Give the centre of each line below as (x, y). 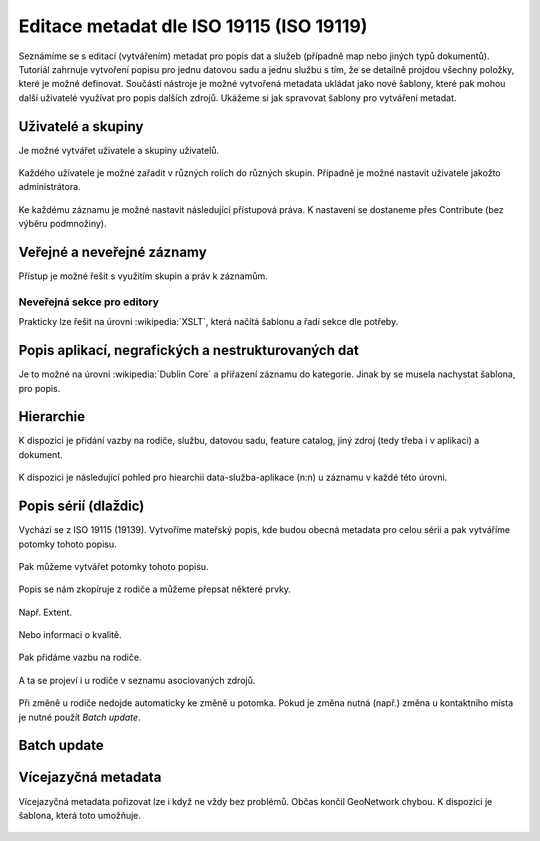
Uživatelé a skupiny (81, 126)
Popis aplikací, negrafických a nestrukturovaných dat (188, 350)
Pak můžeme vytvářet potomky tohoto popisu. (113, 566)
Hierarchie (52, 416)
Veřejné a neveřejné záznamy (112, 252)
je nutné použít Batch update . (79, 717)
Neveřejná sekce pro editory (89, 302)
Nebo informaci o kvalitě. (70, 635)
